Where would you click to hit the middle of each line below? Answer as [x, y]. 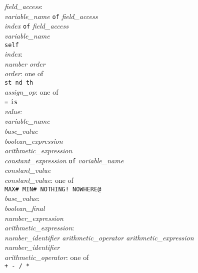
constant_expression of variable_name [64, 160]
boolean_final [25, 208]
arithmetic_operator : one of [47, 257]
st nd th [19, 82]
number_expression [34, 218]
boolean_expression [34, 141]
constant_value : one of [39, 180]
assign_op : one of [31, 91]
